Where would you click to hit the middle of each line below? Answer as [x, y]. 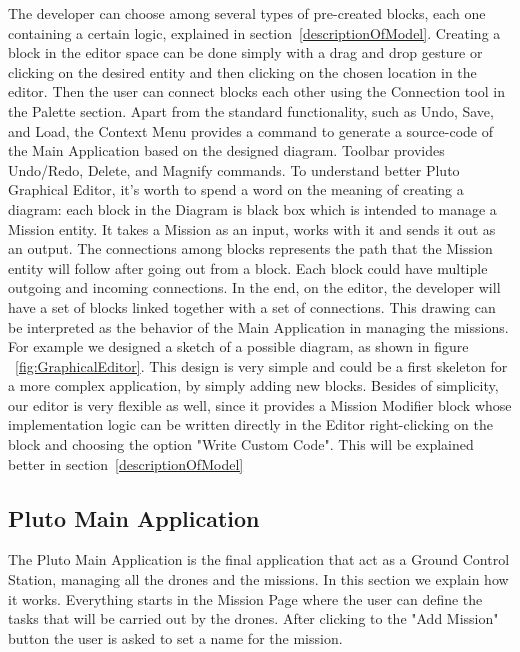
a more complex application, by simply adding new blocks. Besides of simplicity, [253, 385]
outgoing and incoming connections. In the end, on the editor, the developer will [254, 287]
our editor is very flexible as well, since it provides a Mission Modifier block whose [260, 404]
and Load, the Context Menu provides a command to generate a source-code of [250, 130]
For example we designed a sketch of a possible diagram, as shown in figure [238, 346]
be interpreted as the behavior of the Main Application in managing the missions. [258, 326]
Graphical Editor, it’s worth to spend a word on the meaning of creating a [236, 189]
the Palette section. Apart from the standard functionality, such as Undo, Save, [251, 110]
